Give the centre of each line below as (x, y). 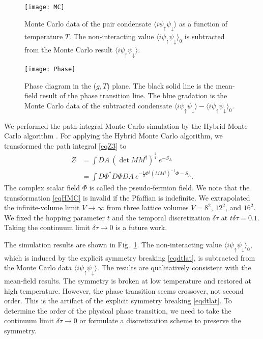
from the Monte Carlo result (69, 50)
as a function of (203, 23)
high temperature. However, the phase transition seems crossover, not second (124, 290)
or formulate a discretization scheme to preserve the (160, 320)
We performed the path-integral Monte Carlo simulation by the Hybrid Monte (126, 125)
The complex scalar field (42, 187)
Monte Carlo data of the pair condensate (88, 23)
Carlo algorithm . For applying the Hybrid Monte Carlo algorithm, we (113, 136)
